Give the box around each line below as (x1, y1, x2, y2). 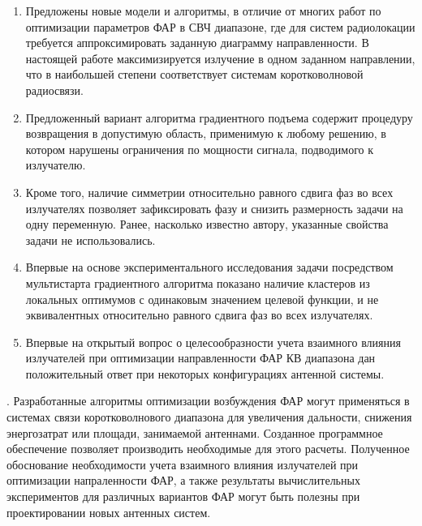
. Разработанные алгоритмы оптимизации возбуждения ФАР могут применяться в (6, 392, 410, 409)
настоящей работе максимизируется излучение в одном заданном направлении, (25, 49, 416, 66)
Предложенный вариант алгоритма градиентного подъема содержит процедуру (25, 109, 413, 126)
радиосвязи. (25, 81, 84, 98)
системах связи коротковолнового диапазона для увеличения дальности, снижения (6, 408, 412, 426)
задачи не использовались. (25, 231, 156, 248)
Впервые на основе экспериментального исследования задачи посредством (25, 259, 394, 276)
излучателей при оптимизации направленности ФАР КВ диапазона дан (25, 349, 376, 366)
